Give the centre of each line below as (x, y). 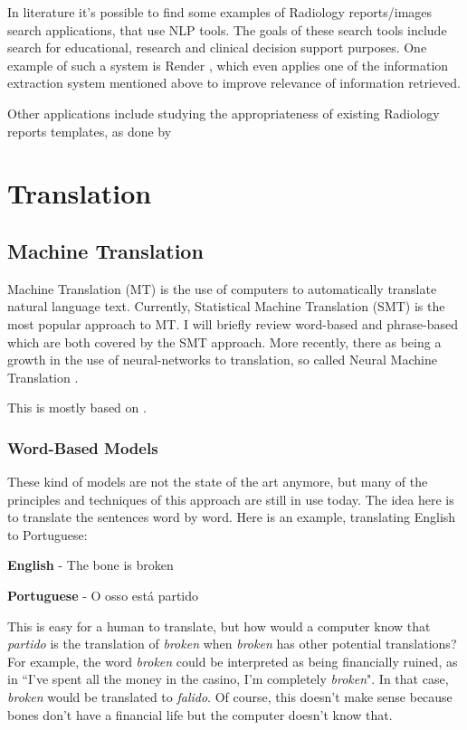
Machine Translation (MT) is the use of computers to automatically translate (222, 288)
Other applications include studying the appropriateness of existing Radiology (224, 113)
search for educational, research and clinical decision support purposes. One (217, 47)
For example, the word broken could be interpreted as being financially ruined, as (233, 661)
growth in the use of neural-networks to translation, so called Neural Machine (222, 360)
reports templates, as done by (90, 131)
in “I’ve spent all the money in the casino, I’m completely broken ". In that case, (228, 679)
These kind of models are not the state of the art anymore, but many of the (218, 482)
